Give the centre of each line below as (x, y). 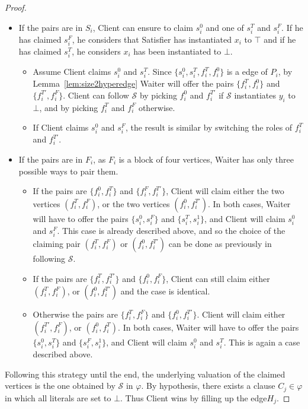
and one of (225, 27)
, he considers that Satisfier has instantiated (152, 39)
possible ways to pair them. (68, 171)
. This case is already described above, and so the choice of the (171, 230)
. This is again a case (262, 342)
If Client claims (61, 127)
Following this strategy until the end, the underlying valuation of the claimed (145, 374)
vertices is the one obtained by (60, 386)
